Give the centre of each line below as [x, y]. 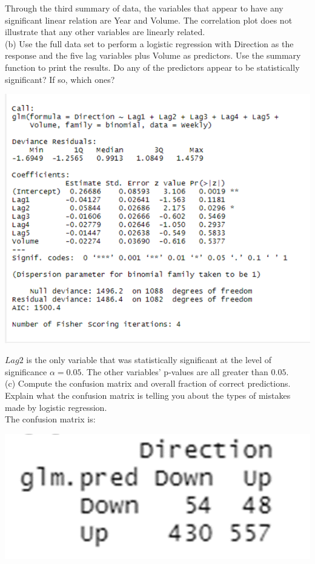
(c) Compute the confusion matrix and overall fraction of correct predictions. [148, 383]
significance [26, 371]
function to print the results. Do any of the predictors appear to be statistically [152, 67]
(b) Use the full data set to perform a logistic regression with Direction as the [149, 43]
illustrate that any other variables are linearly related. [105, 32]
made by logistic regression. [56, 407]
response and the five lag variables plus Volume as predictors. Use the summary [153, 55]
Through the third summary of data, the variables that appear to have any [144, 8]
